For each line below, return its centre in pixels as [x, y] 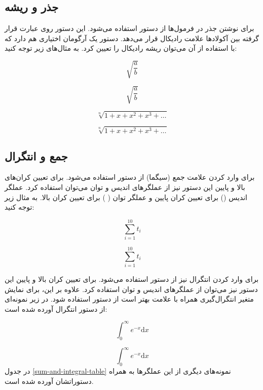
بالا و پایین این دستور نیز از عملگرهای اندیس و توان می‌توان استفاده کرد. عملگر [125, 187]
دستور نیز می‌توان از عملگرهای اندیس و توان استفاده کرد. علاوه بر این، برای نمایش [131, 289]
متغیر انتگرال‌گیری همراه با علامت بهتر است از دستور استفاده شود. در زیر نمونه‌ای [129, 299]
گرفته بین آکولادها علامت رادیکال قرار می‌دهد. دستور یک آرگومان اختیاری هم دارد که [132, 38]
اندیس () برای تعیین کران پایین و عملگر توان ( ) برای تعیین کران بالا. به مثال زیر [126, 197]
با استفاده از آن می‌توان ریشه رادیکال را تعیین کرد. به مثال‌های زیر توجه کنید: [121, 48]
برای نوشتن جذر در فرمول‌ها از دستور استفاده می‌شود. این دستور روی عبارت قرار [129, 28]
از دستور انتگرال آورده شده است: [56, 308]
